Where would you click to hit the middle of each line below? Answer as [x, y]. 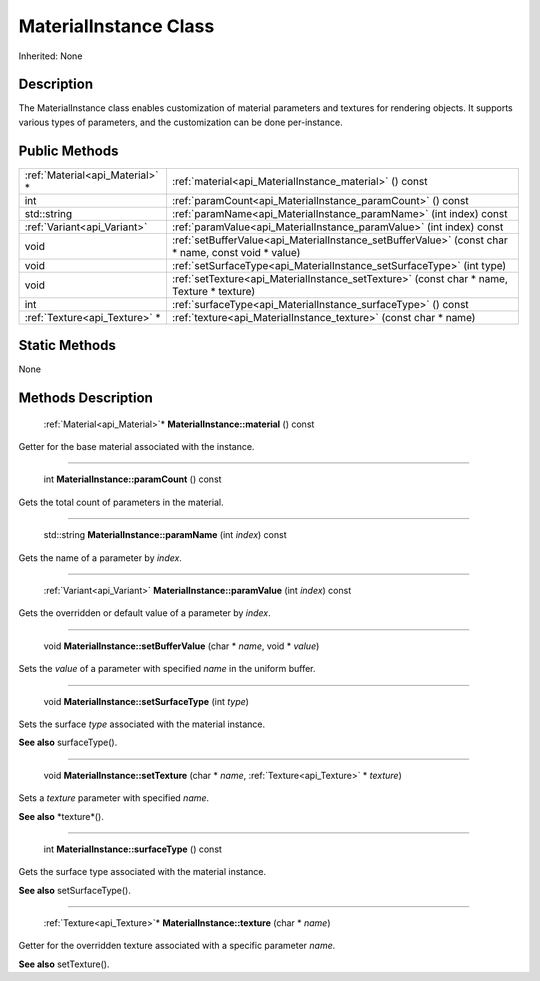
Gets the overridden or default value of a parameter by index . [145, 613]
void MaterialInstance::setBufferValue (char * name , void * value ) [181, 646]
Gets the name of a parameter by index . [100, 557]
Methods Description [86, 398]
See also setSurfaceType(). [75, 890]
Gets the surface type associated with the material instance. [142, 872]
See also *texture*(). [61, 816]
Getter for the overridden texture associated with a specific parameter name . [177, 946]
